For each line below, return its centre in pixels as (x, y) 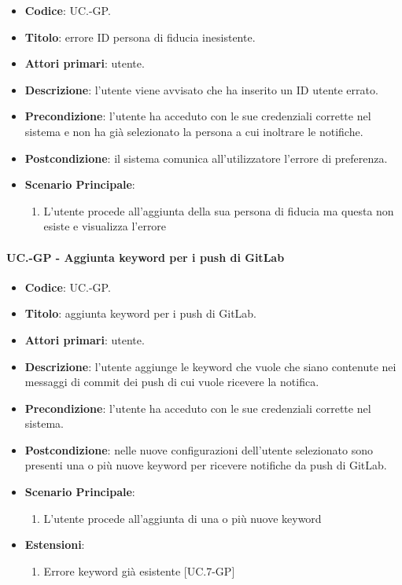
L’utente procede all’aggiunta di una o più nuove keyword (183, 518)
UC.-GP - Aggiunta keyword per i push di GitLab (146, 257)
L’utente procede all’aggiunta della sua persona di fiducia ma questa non (219, 210)
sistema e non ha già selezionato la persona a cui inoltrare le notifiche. (194, 131)
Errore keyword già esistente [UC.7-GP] (139, 570)
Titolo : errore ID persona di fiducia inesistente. (140, 37)
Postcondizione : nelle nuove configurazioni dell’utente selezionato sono (199, 449)
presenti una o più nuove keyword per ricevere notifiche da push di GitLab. (206, 465)
